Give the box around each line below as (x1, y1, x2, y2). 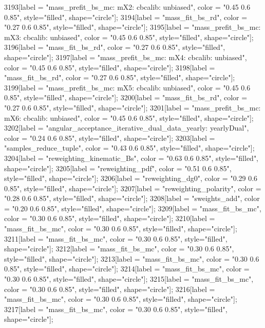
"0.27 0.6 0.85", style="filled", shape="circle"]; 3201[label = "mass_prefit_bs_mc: (4, 102, 261, 113)
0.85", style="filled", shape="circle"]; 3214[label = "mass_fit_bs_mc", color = (4, 263, 250, 274)
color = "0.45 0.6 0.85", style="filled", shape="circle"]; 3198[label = (4, 62, 215, 72)
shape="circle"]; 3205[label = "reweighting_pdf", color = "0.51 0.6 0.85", (4, 162, 232, 173)
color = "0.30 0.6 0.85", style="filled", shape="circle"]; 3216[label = (4, 283, 215, 294)
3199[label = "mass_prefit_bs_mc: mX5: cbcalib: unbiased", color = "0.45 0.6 (4, 82, 251, 93)
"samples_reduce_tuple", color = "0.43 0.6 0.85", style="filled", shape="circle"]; (4, 142, 255, 153)
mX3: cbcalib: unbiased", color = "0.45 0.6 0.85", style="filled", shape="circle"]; (4, 31, 254, 42)
